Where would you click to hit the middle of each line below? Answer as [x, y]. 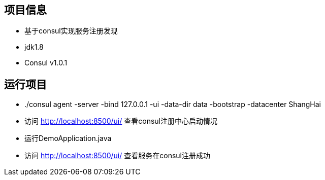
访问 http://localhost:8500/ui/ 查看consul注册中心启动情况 [121, 121]
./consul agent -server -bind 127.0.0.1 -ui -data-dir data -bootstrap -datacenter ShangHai [173, 104]
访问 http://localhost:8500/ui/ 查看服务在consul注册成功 [117, 156]
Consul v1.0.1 [46, 63]
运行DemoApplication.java [68, 138]
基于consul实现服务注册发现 [71, 31]
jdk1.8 [34, 47]
